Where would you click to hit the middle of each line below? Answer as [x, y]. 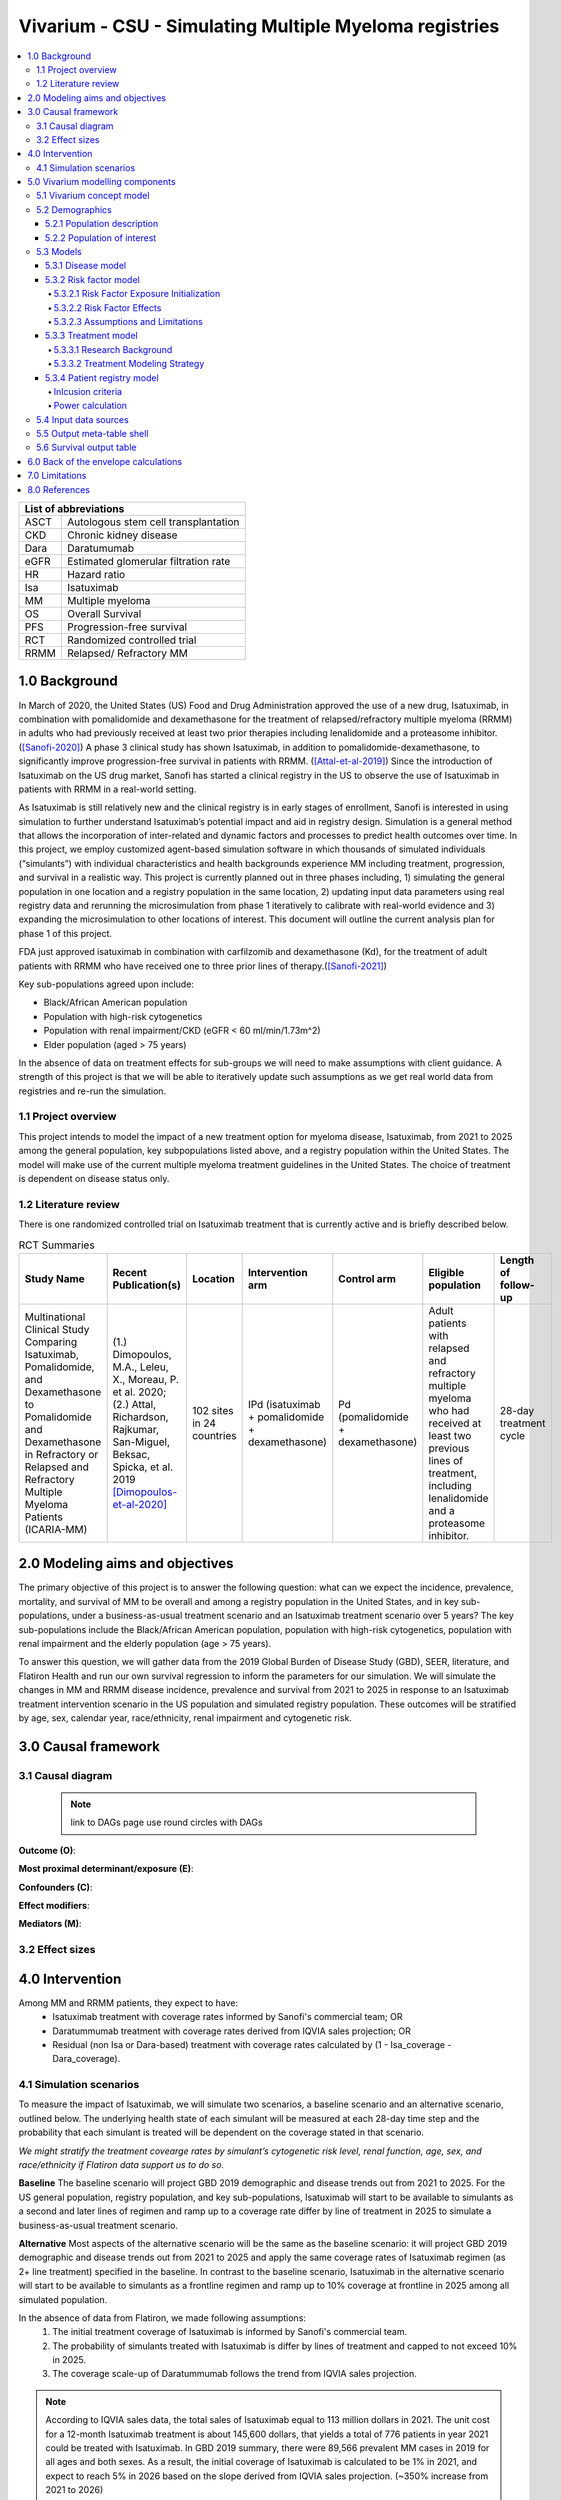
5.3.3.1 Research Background [113, 349]
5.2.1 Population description [102, 224]
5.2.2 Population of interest [101, 237]
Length [517, 1260]
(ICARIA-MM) [56, 1529]
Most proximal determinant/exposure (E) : [106, 1869]
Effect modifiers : [54, 1905]
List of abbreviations [74, 509]
